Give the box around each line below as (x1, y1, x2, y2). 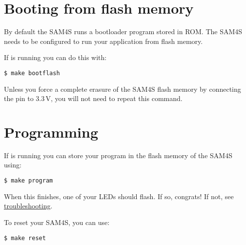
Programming (4, 122, 98, 142)
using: (4, 160, 21, 170)
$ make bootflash (4, 69, 60, 77)
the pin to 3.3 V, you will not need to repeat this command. (4, 93, 183, 103)
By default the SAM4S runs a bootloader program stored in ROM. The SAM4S (4, 26, 243, 37)
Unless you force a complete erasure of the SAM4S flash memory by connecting (4, 83, 241, 94)
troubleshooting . (4, 201, 53, 211)
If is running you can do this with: (4, 52, 107, 62)
